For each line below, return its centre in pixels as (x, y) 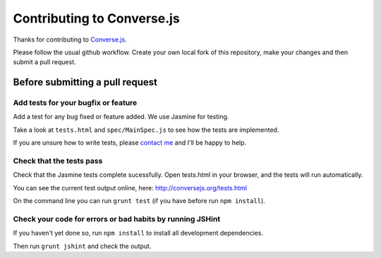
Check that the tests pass (58, 161)
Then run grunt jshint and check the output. (82, 246)
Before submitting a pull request (85, 82)
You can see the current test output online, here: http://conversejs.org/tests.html (130, 188)
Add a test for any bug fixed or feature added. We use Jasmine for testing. (121, 117)
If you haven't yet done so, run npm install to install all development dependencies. (138, 233)
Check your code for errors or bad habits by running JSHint (117, 219)
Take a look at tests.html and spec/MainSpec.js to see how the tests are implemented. (146, 130)
